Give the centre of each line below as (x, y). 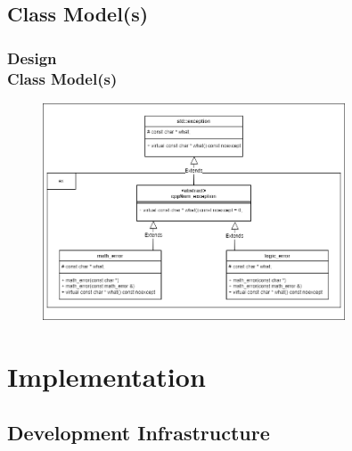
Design (32, 57)
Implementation (106, 376)
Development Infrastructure (139, 433)
